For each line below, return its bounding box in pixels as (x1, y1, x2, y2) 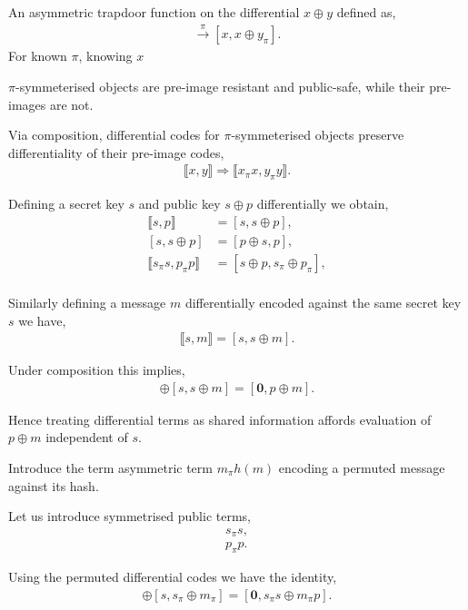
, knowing (78, 46, 133, 65)
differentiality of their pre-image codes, (8, 143, 224, 162)
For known (8, 46, 67, 65)
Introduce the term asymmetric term (8, 457, 213, 477)
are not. (49, 94, 94, 113)
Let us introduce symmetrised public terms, (8, 507, 251, 526)
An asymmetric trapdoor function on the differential (8, 3, 300, 21)
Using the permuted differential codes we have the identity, (8, 567, 337, 586)
